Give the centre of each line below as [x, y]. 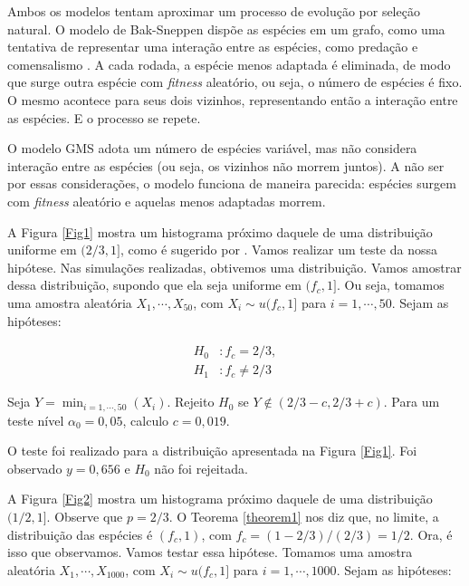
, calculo [146, 420]
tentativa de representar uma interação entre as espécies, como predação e [213, 47]
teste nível [36, 420]
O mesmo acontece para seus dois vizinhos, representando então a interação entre [233, 99]
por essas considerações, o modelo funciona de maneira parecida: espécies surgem [232, 183]
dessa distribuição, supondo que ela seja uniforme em [154, 285]
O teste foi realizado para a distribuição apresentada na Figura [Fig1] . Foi [212, 451]
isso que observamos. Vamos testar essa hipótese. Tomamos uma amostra [210, 552]
